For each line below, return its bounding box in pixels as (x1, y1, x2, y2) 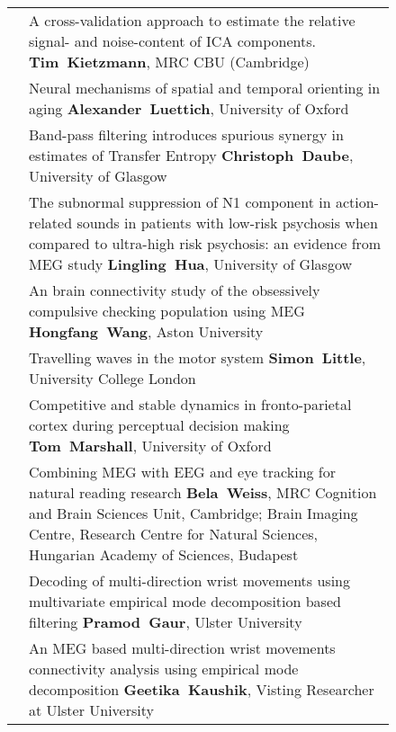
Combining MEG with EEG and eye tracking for (29, 461, 337, 482)
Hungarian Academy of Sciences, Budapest (29, 544, 299, 565)
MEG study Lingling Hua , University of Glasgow (29, 254, 353, 274)
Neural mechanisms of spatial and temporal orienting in (29, 77, 381, 98)
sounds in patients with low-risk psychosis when (76, 212, 378, 233)
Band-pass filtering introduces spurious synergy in (29, 124, 344, 145)
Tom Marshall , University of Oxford (29, 435, 272, 456)
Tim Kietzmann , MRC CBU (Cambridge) (29, 51, 310, 72)
